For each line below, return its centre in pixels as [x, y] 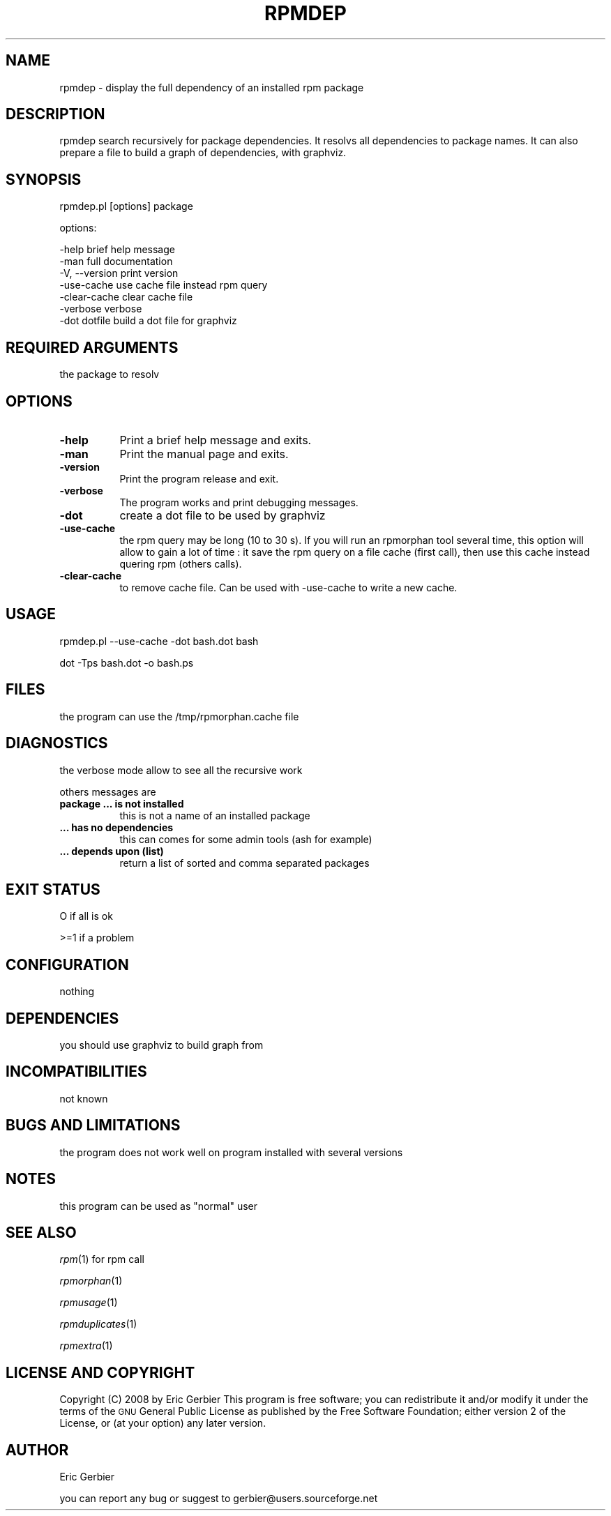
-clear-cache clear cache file [126, 297]
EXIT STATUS [53, 889]
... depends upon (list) [112, 851]
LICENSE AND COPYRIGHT [100, 1372]
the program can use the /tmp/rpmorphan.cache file [179, 716]
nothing [77, 992]
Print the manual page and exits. [204, 454]
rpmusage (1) [89, 1303]
